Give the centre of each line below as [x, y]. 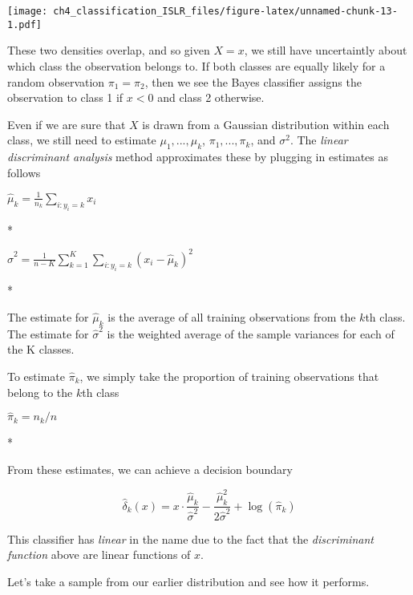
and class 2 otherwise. [211, 97]
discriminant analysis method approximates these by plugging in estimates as [198, 157]
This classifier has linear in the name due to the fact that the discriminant [190, 538]
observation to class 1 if [65, 97]
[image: [28, 11]
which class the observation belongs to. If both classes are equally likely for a [196, 65]
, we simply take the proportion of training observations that [229, 376]
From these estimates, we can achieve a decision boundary [150, 469]
